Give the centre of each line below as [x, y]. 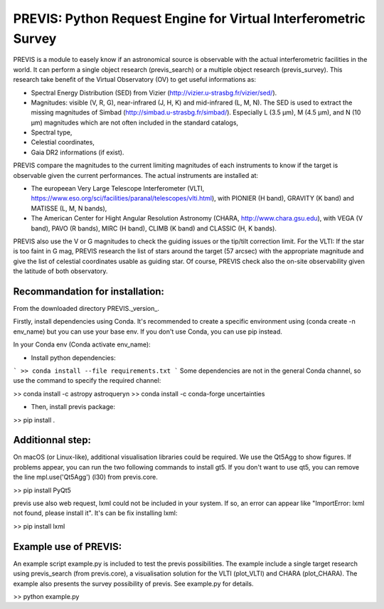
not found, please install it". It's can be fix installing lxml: [95, 513]
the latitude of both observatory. [60, 271]
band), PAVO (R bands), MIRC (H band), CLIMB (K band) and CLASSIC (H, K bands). [154, 228]
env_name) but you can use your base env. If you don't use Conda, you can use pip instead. [148, 332]
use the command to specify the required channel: [87, 381]
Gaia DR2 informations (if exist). [78, 152]
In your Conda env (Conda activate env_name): [82, 344]
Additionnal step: [52, 440]
